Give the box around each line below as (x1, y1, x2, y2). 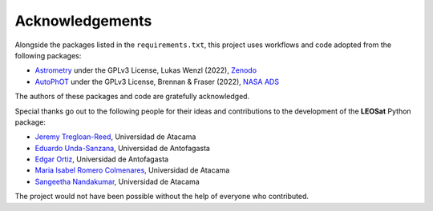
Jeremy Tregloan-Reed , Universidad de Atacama (34, 132, 196, 141)
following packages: (14, 50, 82, 60)
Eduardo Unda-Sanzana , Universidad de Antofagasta (34, 143, 210, 153)
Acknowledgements (14, 12, 152, 30)
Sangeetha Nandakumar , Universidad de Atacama (34, 177, 200, 186)
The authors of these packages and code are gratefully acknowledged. (14, 92, 250, 102)
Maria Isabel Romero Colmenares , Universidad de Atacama (34, 165, 230, 175)
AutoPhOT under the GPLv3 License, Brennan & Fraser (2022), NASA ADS (34, 77, 280, 86)
